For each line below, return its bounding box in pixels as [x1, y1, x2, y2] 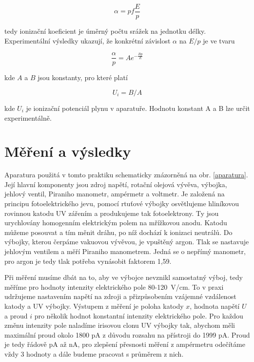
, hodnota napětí [190, 300, 240, 311]
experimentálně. [4, 112, 52, 123]
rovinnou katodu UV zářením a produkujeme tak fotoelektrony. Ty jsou [4, 208, 219, 218]
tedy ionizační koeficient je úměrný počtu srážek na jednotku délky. [4, 26, 206, 36]
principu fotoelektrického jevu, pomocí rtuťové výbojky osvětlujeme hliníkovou [4, 198, 239, 208]
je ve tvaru [203, 35, 235, 45]
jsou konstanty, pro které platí [38, 72, 128, 83]
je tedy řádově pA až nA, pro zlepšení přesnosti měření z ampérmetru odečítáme [4, 339, 245, 349]
